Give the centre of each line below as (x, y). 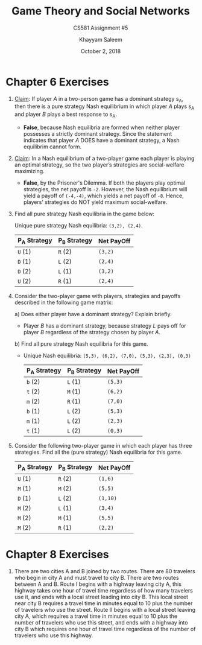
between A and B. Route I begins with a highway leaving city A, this (98, 584)
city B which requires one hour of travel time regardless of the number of (105, 629)
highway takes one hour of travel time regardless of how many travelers (104, 590)
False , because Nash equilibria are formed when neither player (102, 127)
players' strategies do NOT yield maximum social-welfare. (95, 202)
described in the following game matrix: (64, 302)
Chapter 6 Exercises (57, 82)
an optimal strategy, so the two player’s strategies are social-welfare (99, 165)
